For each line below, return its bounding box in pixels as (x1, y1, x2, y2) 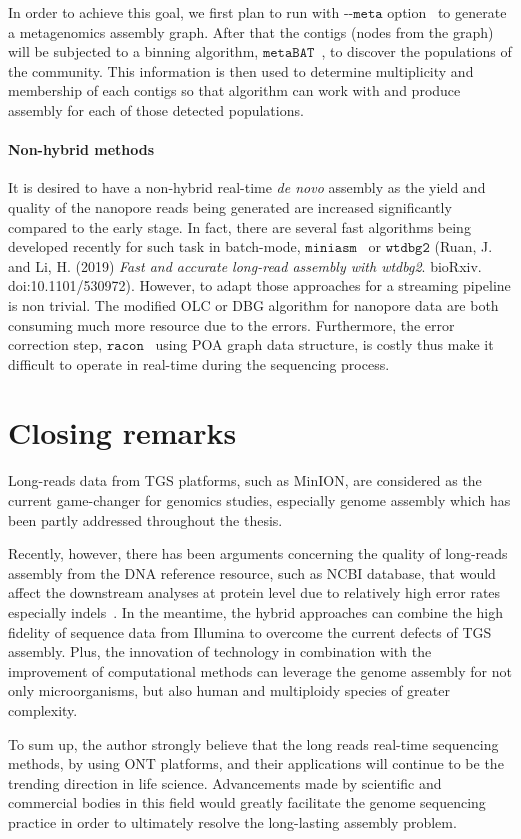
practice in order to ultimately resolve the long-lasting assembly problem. (8, 811, 457, 832)
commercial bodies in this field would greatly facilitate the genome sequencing (8, 792, 486, 813)
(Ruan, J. (434, 236, 493, 257)
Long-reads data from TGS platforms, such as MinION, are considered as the (8, 470, 482, 491)
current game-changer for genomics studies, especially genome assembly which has (8, 490, 511, 511)
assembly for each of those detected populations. (8, 99, 304, 120)
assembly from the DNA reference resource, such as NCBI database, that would (8, 562, 496, 583)
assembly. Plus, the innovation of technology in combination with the (8, 641, 432, 662)
